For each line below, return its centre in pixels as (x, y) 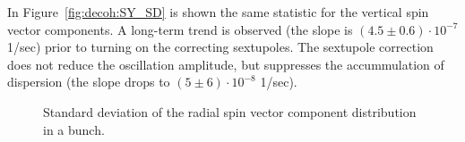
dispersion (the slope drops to (89, 82)
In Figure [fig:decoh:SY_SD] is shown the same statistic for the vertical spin (218, 12)
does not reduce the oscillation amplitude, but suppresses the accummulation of (226, 64)
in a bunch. (74, 129)
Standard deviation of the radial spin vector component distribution (230, 111)
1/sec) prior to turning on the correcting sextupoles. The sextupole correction (220, 47)
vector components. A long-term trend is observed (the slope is (180, 29)
